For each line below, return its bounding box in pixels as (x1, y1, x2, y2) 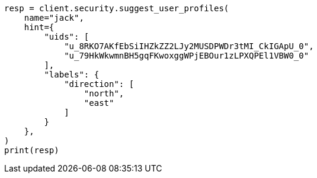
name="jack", (24, 13, 84, 22)
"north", (84, 89, 124, 98)
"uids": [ (44, 32, 89, 41)
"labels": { (44, 70, 100, 79)
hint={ (24, 22, 55, 32)
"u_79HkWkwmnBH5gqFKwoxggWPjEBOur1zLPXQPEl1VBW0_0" (64, 51, 309, 60)
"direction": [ (64, 79, 135, 89)
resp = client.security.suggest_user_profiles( (4, 4, 229, 13)
